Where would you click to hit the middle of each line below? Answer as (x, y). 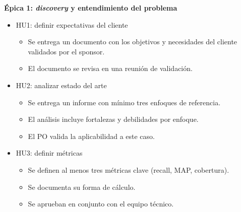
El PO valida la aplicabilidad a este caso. (91, 136)
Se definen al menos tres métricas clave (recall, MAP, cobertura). (129, 169)
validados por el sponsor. (66, 51)
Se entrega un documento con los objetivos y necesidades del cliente (133, 42)
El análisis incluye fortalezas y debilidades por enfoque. (113, 119)
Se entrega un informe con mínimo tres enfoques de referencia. (124, 102)
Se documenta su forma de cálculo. (82, 187)
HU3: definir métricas (49, 153)
